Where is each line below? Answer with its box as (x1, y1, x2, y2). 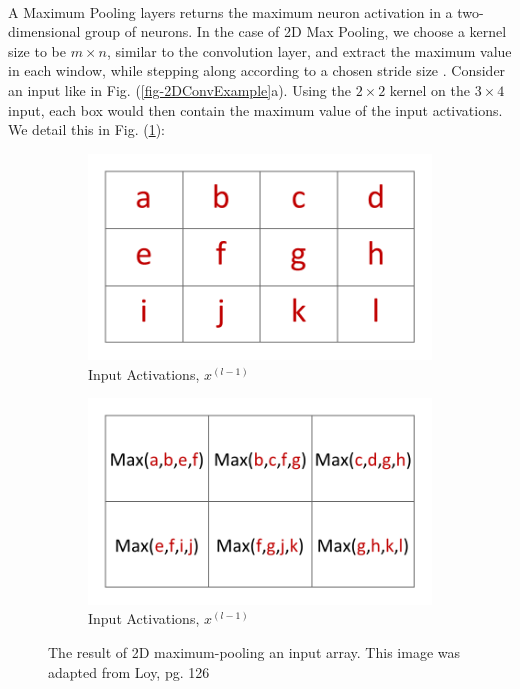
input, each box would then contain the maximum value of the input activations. (8, 99, 503, 120)
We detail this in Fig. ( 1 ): (8, 119, 166, 140)
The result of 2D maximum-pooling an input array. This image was (48, 641, 460, 662)
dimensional (8, 21, 81, 42)
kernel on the (389, 79, 470, 100)
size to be (8, 40, 67, 61)
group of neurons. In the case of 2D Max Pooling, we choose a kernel (85, 21, 507, 42)
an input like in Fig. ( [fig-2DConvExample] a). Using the (8, 79, 351, 100)
